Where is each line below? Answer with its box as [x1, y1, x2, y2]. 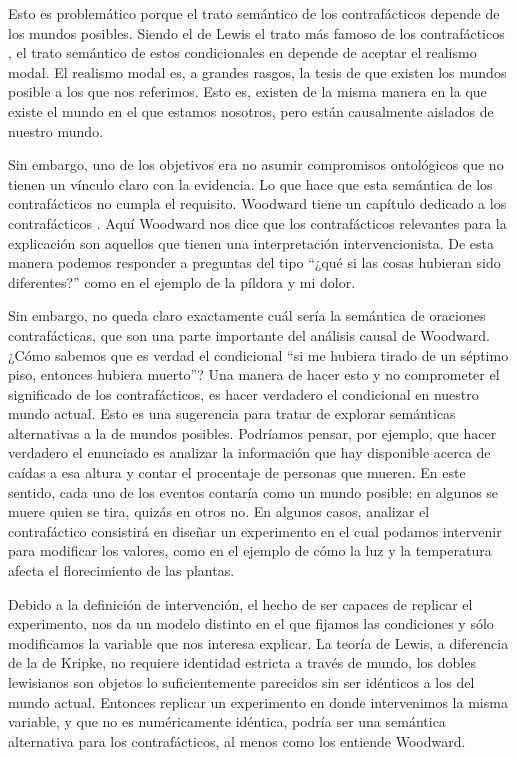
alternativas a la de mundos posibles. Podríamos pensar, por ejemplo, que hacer [8, 422, 497, 443]
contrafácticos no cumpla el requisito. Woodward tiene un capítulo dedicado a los [8, 193, 507, 214]
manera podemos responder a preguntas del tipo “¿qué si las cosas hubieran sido [8, 252, 501, 273]
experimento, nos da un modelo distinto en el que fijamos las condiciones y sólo [8, 613, 494, 634]
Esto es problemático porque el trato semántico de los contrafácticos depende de [8, 3, 500, 23]
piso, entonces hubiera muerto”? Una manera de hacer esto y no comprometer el [8, 364, 500, 385]
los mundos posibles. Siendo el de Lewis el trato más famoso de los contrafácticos [8, 22, 505, 43]
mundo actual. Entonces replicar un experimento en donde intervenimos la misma [8, 691, 508, 712]
